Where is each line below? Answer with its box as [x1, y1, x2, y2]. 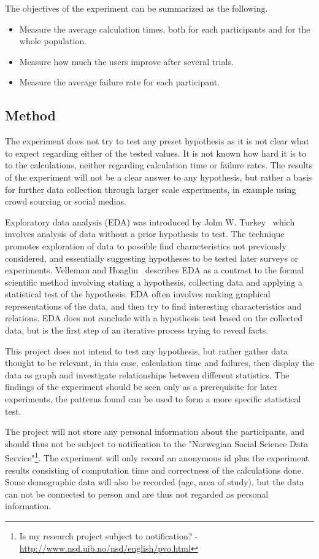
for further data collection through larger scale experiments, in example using [5, 182, 296, 195]
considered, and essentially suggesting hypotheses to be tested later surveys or [5, 251, 299, 264]
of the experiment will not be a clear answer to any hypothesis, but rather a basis [5, 170, 312, 183]
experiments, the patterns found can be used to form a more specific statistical [5, 393, 301, 405]
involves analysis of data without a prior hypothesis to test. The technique [5, 227, 285, 240]
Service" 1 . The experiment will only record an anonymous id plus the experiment [5, 450, 309, 464]
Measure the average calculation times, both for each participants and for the [19, 22, 310, 35]
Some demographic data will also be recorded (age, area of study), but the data [5, 475, 304, 488]
